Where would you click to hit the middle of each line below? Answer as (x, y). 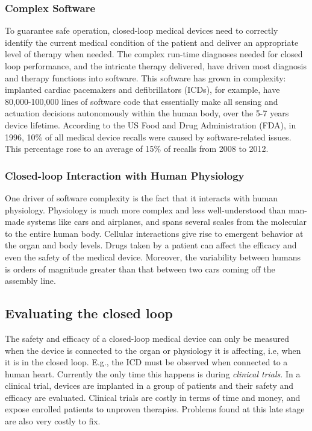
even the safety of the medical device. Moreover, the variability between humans (153, 256)
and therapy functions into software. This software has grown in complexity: (145, 77)
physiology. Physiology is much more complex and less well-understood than (145, 209)
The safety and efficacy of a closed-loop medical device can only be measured (147, 338)
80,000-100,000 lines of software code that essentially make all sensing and (142, 101)
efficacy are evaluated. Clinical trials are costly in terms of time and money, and (153, 397)
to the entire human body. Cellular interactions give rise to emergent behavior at (154, 233)
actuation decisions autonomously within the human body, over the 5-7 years (147, 113)
